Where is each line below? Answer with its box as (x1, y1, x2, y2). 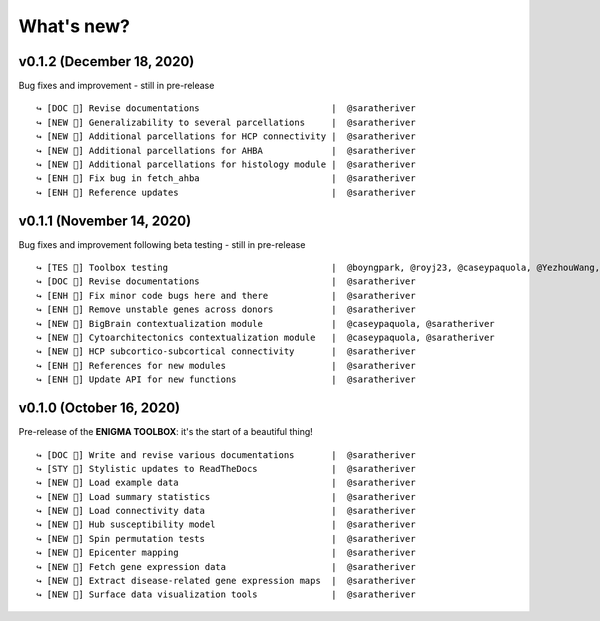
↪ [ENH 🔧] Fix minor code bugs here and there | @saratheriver (36, 290, 416, 301)
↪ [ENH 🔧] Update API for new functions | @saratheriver (36, 374, 416, 385)
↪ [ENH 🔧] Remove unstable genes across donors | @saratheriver (36, 304, 416, 315)
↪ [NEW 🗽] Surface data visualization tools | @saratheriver (36, 589, 416, 600)
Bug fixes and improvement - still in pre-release (18, 80, 215, 92)
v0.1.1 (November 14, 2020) (18, 212, 192, 229)
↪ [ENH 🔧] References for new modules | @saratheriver (36, 360, 416, 371)
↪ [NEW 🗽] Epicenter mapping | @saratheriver (36, 547, 416, 559)
